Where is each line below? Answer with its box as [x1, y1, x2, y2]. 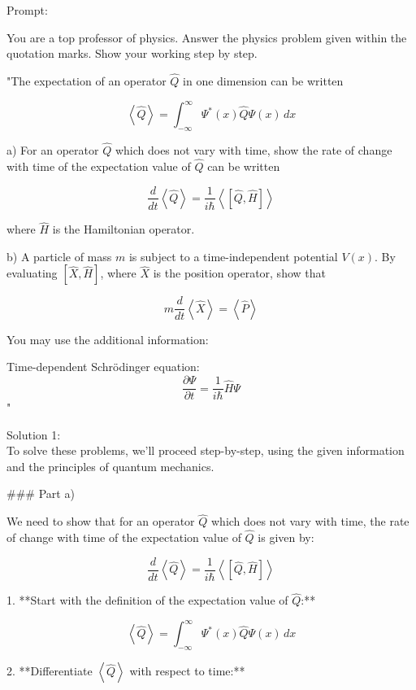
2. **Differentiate [6, 662, 93, 679]
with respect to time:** [129, 662, 245, 679]
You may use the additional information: [6, 330, 209, 347]
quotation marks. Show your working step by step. [6, 45, 258, 62]
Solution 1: [6, 426, 61, 443]
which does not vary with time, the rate [210, 513, 409, 530]
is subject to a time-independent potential [128, 247, 338, 264]
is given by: [258, 529, 314, 546]
